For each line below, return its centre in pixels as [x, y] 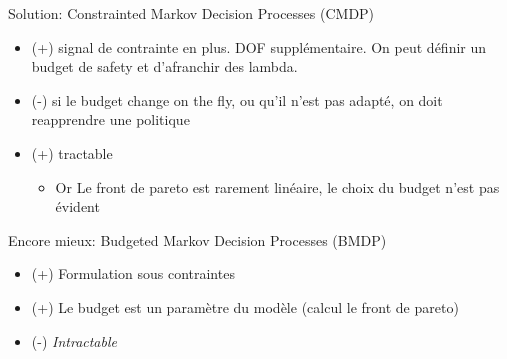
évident [77, 206]
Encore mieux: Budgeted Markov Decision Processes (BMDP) [197, 239]
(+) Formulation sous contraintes [133, 273]
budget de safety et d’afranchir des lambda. [164, 66]
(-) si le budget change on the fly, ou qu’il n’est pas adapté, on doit [237, 99]
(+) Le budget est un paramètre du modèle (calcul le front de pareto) [245, 306]
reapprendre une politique [110, 119]
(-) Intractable [74, 340]
